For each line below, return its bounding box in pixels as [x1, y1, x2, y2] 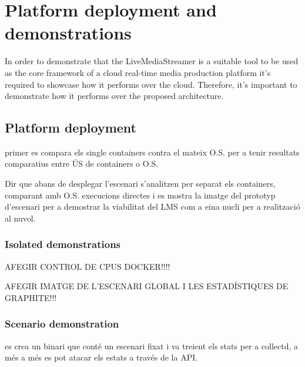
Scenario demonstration [5, 316, 119, 331]
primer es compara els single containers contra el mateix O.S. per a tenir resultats [5, 146, 300, 158]
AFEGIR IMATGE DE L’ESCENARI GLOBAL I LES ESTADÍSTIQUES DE [5, 280, 289, 292]
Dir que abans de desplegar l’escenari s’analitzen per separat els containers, [5, 177, 276, 190]
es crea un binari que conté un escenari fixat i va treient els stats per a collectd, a [5, 339, 299, 352]
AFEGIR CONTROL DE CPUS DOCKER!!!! [5, 260, 170, 272]
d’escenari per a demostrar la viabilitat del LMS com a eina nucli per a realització [5, 200, 300, 213]
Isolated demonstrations [5, 237, 121, 252]
